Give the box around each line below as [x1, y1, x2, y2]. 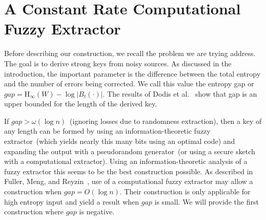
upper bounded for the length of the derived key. [4, 98, 157, 109]
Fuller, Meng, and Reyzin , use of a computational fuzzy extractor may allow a [4, 176, 253, 187]
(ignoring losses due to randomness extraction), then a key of [70, 115, 262, 126]
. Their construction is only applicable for [119, 186, 251, 197]
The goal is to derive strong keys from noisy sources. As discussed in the [4, 58, 232, 68]
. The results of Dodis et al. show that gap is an [103, 88, 257, 99]
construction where [4, 206, 64, 217]
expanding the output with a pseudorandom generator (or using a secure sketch [4, 145, 255, 156]
